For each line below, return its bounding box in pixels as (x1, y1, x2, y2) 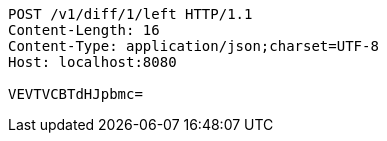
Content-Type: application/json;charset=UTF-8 (8, 38, 379, 54)
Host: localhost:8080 (8, 54, 177, 70)
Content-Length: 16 (8, 22, 160, 38)
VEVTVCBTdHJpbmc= (8, 86, 143, 102)
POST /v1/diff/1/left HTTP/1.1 (8, 6, 253, 22)
